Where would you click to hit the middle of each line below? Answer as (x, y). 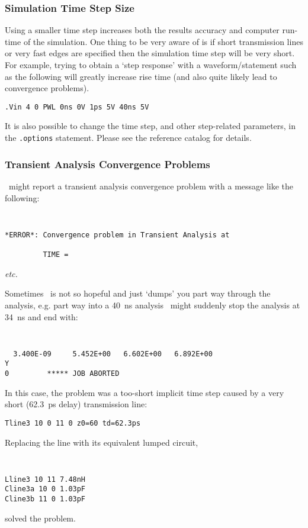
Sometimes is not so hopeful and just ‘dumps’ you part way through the (138, 293)
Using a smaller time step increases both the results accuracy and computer (142, 30)
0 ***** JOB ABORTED (62, 374)
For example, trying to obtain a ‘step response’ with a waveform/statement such (151, 65)
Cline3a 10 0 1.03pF (45, 489)
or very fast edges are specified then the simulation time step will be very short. (150, 53)
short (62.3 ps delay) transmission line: (76, 404)
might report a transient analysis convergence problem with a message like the (151, 186)
